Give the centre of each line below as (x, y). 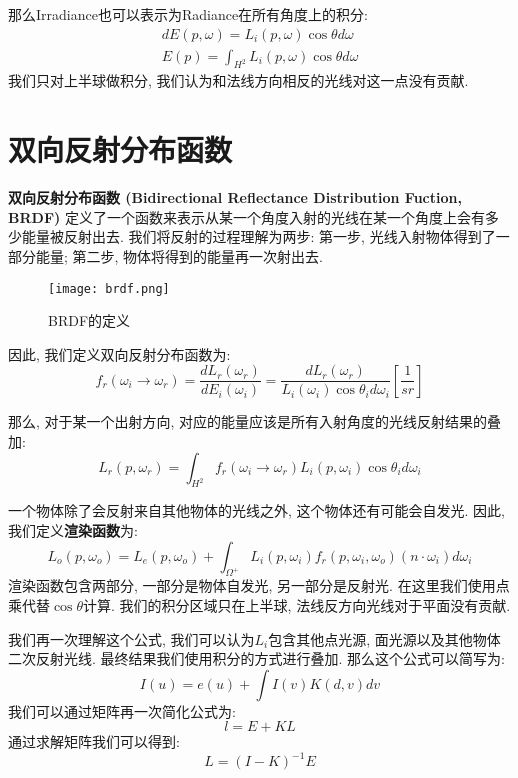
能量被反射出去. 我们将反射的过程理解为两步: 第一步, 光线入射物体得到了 (258, 236)
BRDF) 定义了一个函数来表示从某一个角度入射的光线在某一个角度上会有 (246, 216)
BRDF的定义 (89, 320)
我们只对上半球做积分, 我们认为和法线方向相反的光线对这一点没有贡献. (238, 80)
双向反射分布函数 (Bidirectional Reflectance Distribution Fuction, (235, 197)
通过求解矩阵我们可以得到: (94, 741)
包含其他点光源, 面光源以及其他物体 (384, 638)
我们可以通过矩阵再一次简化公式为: (122, 710)
